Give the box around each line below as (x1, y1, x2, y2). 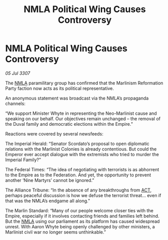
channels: (5, 100, 26, 107)
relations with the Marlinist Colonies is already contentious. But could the (5, 146, 157, 152)
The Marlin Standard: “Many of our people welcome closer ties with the (5, 207, 154, 213)
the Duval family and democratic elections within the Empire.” (5, 121, 133, 127)
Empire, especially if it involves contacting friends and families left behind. (5, 213, 160, 219)
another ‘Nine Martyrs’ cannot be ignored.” (5, 177, 94, 183)
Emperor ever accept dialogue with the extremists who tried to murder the (5, 151, 159, 157)
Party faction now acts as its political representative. (5, 85, 115, 91)
